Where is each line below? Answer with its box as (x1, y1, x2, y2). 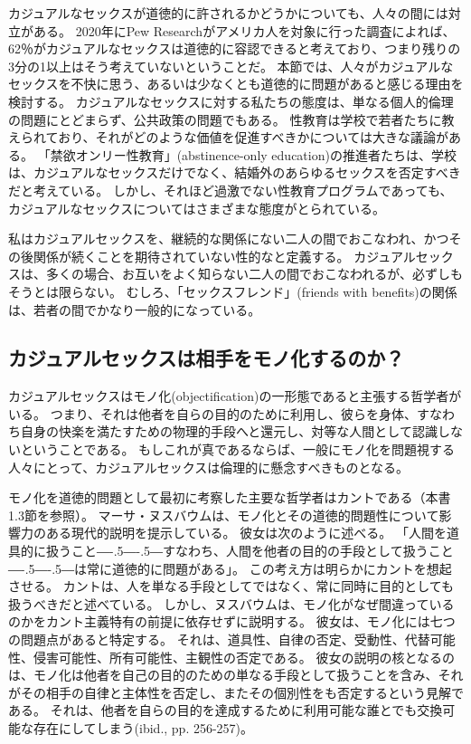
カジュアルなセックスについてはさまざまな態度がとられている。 (8, 198, 386, 217)
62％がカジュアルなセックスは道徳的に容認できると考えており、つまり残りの (8, 39, 461, 58)
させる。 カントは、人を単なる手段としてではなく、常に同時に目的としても (8, 577, 455, 596)
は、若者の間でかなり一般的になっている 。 (8, 300, 261, 319)
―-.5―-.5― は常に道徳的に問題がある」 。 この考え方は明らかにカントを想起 (8, 558, 452, 577)
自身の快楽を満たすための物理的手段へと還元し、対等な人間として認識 (20, 422, 438, 441)
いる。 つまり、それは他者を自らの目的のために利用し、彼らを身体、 (8, 404, 418, 423)
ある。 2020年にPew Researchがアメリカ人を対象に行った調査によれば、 (33, 21, 456, 40)
